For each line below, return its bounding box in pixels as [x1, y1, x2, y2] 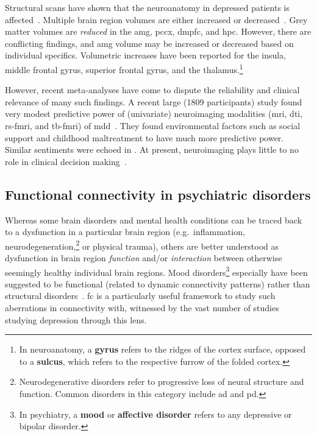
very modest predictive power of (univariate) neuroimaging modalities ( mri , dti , [5, 107, 303, 120]
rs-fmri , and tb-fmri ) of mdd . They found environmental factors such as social [5, 119, 301, 132]
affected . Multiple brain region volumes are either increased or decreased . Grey [5, 13, 308, 26]
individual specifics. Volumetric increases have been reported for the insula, [5, 49, 287, 62]
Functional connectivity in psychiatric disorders [5, 185, 311, 203]
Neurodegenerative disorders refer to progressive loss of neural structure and [19, 375, 304, 388]
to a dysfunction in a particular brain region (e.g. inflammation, [5, 225, 245, 238]
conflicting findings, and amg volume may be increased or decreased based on [5, 37, 294, 49]
